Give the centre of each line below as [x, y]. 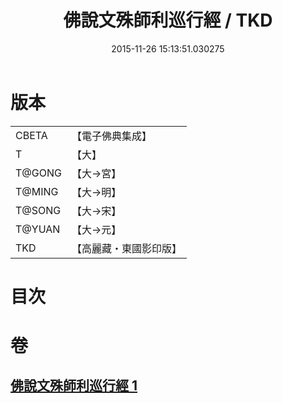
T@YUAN [38, 229]
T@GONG [38, 173]
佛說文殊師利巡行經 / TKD [168, 20]
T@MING [37, 191]
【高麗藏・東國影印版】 [126, 248]
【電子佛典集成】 [111, 136]
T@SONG [38, 210]
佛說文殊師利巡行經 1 [74, 386]
